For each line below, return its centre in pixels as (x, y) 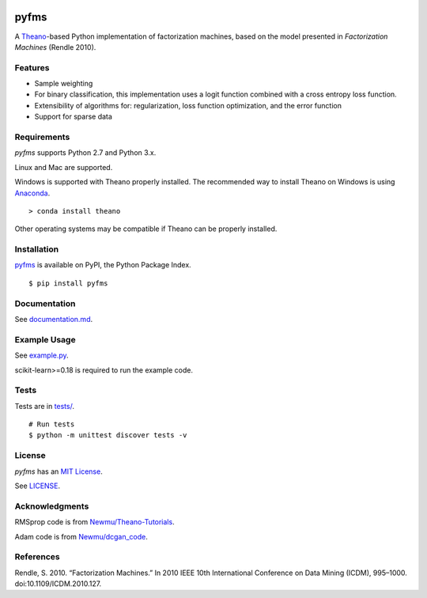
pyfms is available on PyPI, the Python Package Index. (103, 265)
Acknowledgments (52, 506)
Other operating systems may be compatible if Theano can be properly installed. (146, 229)
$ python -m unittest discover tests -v (108, 435)
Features (32, 67)
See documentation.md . (54, 319)
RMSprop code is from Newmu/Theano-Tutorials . (94, 522)
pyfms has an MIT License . (59, 471)
